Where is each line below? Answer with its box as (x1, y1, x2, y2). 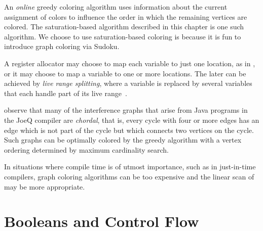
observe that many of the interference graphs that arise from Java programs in (4, 105, 248, 115)
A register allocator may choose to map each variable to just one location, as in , (4, 58, 255, 68)
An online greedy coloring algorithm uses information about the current (4, 2, 228, 12)
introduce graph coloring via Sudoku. (4, 41, 120, 52)
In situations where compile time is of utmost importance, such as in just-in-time (4, 161, 256, 172)
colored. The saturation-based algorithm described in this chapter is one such (4, 21, 244, 32)
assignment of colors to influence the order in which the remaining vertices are (4, 11, 247, 22)
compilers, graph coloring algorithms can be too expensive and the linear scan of (4, 171, 254, 181)
